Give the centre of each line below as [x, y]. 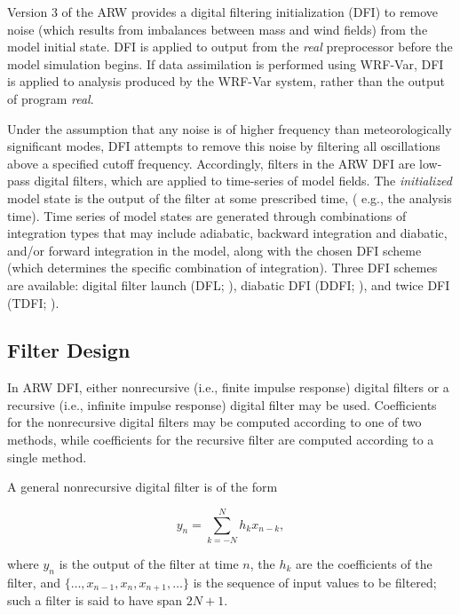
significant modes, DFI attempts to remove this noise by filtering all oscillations [224, 146]
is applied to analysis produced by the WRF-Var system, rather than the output [226, 81]
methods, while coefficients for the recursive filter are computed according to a [221, 440]
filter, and [34, 582]
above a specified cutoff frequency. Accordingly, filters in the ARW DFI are [211, 163]
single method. [47, 457]
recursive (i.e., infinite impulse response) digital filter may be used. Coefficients [222, 404]
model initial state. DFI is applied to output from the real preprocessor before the [230, 47]
